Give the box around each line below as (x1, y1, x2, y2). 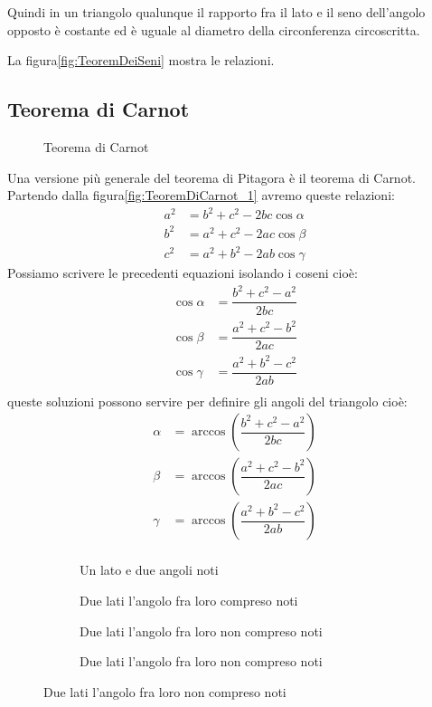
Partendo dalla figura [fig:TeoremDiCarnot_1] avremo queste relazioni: (7, 186, 395, 205)
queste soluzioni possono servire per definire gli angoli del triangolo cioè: (7, 391, 408, 410)
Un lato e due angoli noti (80, 560, 219, 579)
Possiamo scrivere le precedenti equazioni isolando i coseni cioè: (7, 263, 358, 282)
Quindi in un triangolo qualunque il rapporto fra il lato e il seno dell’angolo (7, 3, 426, 21)
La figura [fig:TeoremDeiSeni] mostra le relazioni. (7, 51, 275, 70)
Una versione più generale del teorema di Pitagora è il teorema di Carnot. (7, 167, 416, 186)
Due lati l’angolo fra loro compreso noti (80, 591, 298, 610)
